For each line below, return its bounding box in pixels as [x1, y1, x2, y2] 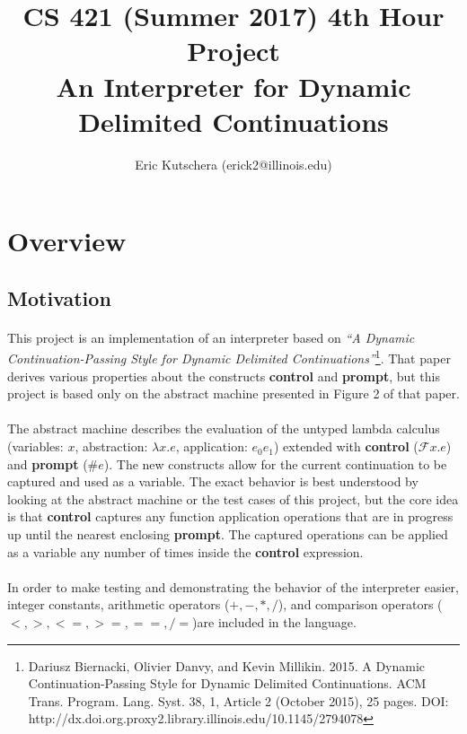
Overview [7, 223, 127, 259]
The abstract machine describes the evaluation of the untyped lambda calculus [7, 419, 440, 438]
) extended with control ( [273, 437, 419, 456]
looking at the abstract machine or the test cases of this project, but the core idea [7, 489, 459, 508]
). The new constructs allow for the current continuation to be [103, 454, 447, 473]
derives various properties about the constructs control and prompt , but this [7, 366, 441, 385]
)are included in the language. [192, 613, 357, 631]
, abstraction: [75, 437, 148, 456]
